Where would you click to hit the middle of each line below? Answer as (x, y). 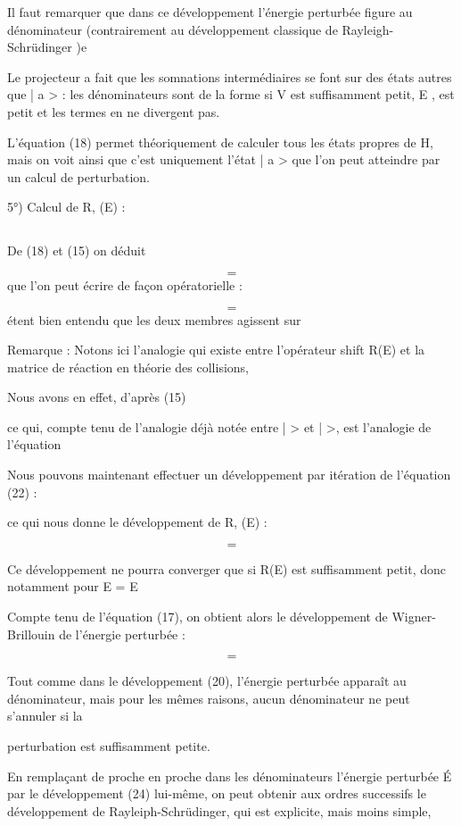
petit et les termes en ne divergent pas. (114, 111)
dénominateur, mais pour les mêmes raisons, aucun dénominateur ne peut (209, 698)
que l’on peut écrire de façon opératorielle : (125, 284)
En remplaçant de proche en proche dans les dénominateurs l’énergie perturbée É (230, 776)
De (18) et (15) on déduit (77, 250)
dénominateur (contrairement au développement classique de (173, 29)
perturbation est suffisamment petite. (109, 746)
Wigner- (414, 617)
